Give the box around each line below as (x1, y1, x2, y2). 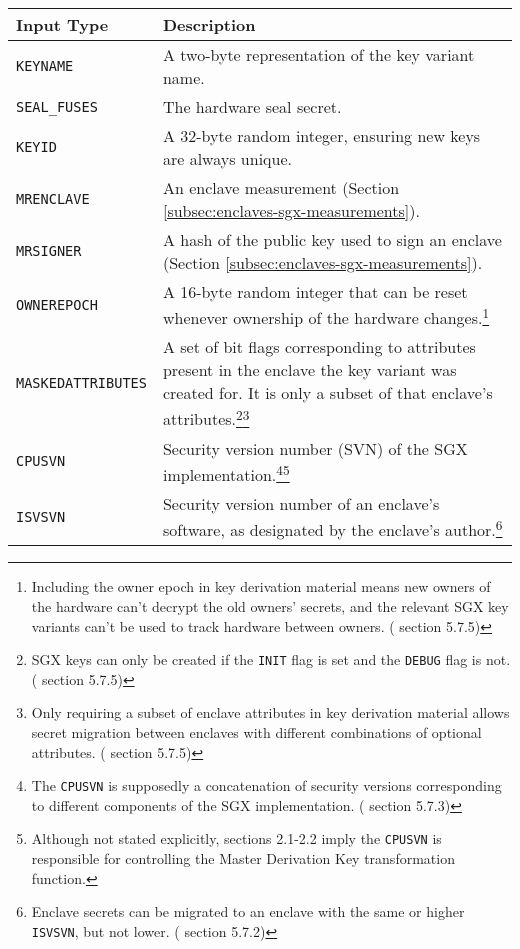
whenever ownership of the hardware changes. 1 (162, 303, 490, 330)
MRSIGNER (16, 243, 82, 259)
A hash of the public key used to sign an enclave (162, 228, 502, 251)
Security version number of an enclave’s (162, 491, 440, 515)
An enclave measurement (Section (162, 176, 400, 199)
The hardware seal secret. (162, 95, 342, 118)
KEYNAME (16, 58, 74, 74)
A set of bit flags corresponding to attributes (162, 335, 476, 359)
